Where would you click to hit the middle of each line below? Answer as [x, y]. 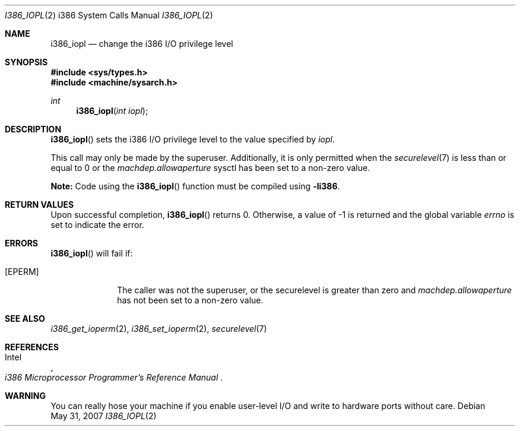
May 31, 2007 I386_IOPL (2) [104, 416]
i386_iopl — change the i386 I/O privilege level [142, 44]
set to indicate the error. [97, 225]
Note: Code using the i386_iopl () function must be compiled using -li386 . [195, 186]
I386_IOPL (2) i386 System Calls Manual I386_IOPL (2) [109, 15]
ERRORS [22, 243]
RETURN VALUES [39, 205]
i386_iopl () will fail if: [92, 253]
